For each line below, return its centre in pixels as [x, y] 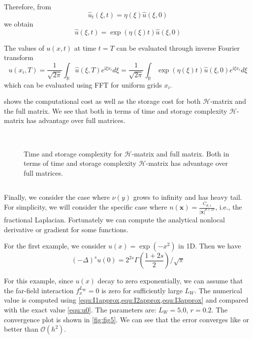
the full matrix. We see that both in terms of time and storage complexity [116, 110]
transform [19, 57]
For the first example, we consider [55, 246]
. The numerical [218, 290]
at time [85, 47]
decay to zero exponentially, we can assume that [170, 281]
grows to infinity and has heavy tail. [188, 197]
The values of [24, 47]
